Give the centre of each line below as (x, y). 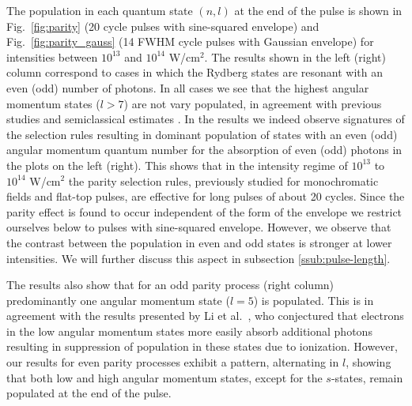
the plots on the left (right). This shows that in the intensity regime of (177, 165)
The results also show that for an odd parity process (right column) (170, 285)
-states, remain (367, 377)
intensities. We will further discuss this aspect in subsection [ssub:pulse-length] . (198, 258)
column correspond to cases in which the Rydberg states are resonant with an (195, 72)
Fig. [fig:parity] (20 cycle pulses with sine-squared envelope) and (163, 26)
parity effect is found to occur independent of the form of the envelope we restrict (204, 211)
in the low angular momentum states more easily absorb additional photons (189, 331)
